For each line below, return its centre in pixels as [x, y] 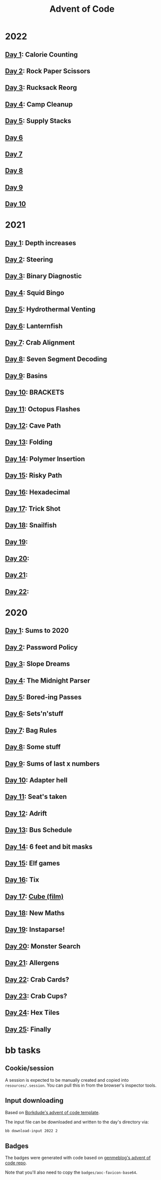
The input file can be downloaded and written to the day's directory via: [77, 1122]
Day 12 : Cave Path [33, 425]
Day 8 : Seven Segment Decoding [56, 359]
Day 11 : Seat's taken [36, 797]
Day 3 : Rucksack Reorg [41, 88]
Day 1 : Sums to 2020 [37, 631]
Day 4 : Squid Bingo [35, 292]
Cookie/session [30, 1068]
